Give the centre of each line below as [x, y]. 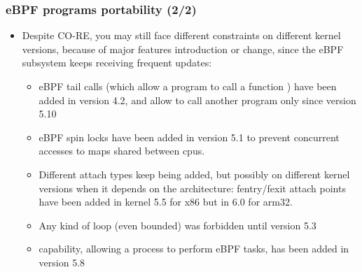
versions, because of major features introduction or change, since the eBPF [183, 49]
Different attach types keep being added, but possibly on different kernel [194, 174]
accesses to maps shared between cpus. [122, 151]
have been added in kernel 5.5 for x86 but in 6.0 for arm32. [166, 202]
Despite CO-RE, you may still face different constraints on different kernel [181, 35]
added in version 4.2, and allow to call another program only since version [197, 100]
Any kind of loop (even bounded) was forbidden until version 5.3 [177, 225]
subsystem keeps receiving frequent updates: [117, 63]
